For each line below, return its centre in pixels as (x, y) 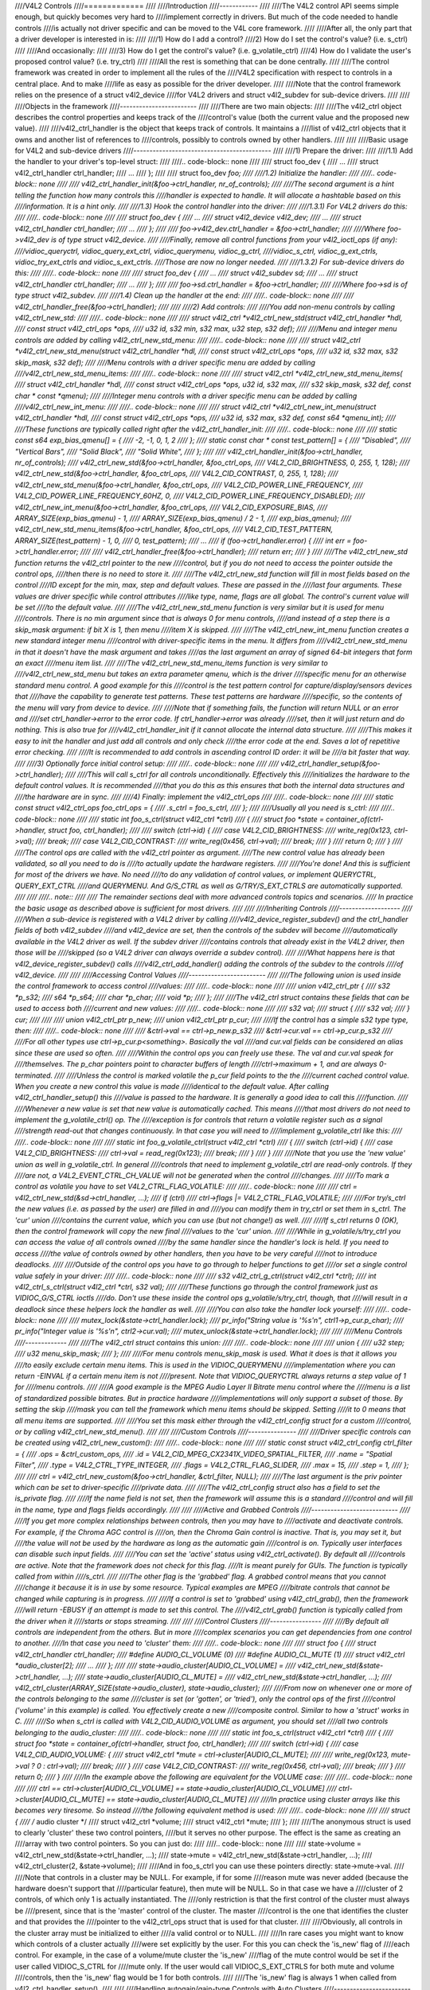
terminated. (34, 1075)
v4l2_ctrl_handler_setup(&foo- (330, 763)
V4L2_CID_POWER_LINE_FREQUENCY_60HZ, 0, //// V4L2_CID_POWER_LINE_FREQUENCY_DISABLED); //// (190, 496)
